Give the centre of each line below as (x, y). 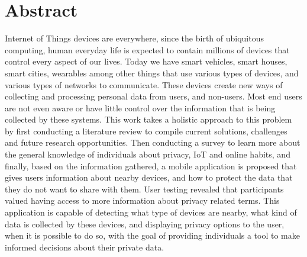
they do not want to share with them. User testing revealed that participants (144, 189)
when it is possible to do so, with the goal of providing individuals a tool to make (152, 235)
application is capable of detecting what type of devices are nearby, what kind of (151, 212)
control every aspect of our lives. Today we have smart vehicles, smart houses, (146, 61)
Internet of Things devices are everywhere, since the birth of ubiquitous (135, 38)
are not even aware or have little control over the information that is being (140, 107)
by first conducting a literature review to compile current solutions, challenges (146, 131)
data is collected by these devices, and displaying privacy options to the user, (145, 224)
